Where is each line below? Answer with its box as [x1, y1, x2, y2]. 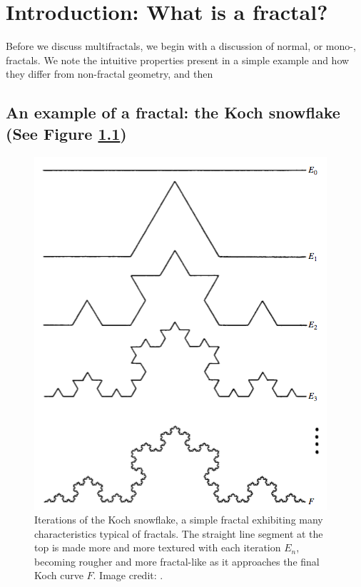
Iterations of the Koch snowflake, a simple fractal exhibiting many [34, 512, 323, 527]
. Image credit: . [93, 568, 163, 583]
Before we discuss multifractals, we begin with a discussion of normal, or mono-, [6, 39, 356, 53]
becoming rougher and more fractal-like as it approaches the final [34, 553, 320, 568]
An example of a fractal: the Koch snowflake [6, 101, 340, 123]
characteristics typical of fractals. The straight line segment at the [34, 526, 323, 541]
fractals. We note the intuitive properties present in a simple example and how [6, 52, 350, 67]
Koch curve [34, 568, 83, 583]
